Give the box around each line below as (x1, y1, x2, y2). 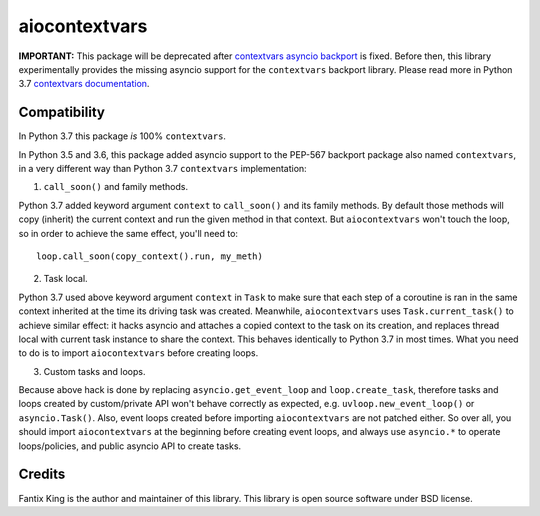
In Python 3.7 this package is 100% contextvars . (18, 130, 227, 142)
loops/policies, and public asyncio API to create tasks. (18, 440, 242, 452)
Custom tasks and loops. (43, 365, 146, 377)
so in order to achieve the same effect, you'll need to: (18, 227, 239, 239)
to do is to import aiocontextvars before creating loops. (18, 347, 259, 359)
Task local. (43, 273, 89, 285)
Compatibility (18, 104, 105, 121)
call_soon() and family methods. (43, 181, 189, 193)
